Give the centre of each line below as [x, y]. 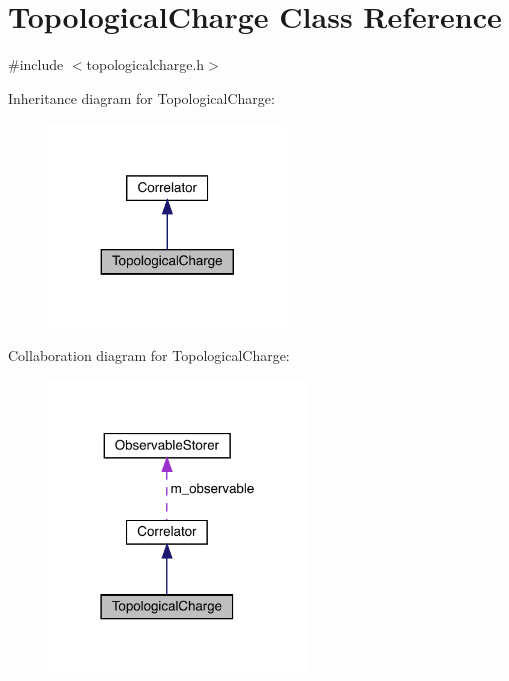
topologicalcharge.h [145, 64]
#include [36, 64]
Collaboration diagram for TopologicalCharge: [149, 355]
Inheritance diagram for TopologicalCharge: [141, 97]
